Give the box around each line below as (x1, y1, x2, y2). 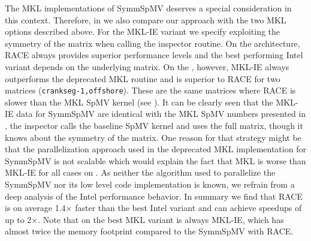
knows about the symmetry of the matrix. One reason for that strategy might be (5, 131, 301, 143)
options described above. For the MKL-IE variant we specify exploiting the (5, 25, 280, 38)
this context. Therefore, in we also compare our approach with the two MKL (5, 13, 286, 26)
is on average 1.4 (5, 201, 66, 214)
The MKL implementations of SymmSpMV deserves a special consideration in (5, 2, 292, 14)
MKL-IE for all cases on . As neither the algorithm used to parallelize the (5, 166, 276, 179)
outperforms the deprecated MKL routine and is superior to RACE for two (5, 72, 280, 85)
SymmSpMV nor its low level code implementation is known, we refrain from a (5, 177, 295, 190)
